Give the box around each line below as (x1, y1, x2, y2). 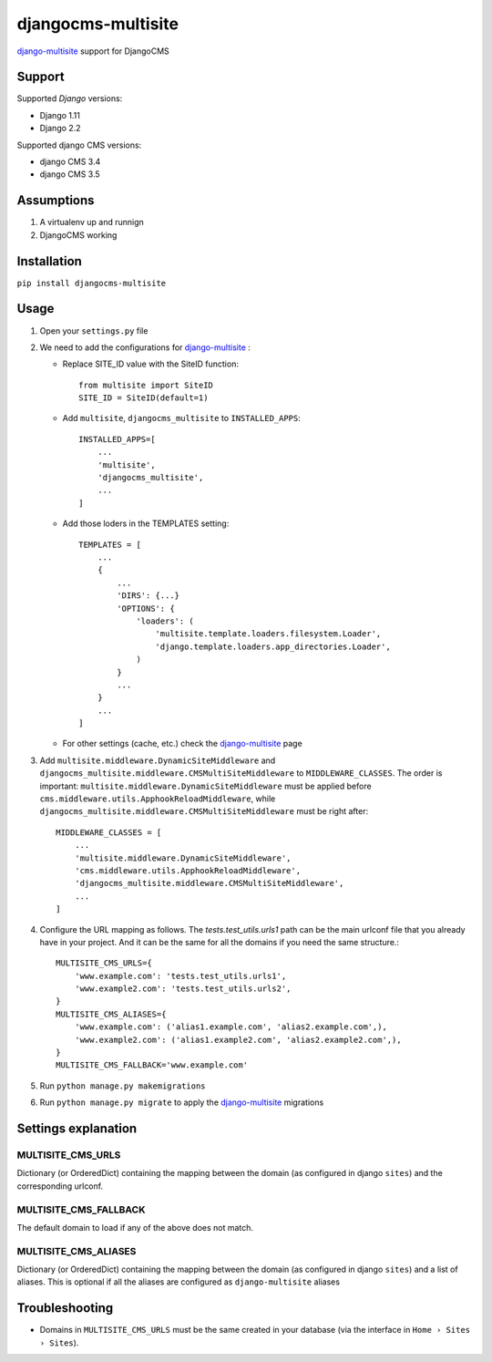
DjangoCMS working (39, 229, 118, 241)
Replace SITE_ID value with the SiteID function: (62, 358, 239, 369)
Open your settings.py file (39, 325, 149, 336)
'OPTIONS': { (117, 603, 175, 614)
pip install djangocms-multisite (16, 278, 167, 288)
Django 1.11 (39, 109, 81, 120)
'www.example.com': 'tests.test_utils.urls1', (74, 971, 287, 981)
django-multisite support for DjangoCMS (16, 46, 170, 57)
